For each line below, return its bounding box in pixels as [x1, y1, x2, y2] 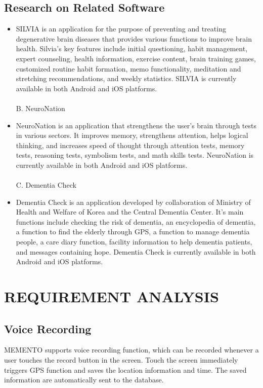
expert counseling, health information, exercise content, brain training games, [16, 53, 256, 63]
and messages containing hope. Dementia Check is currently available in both [16, 246, 256, 257]
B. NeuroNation [16, 102, 65, 113]
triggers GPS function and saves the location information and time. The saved [4, 364, 247, 375]
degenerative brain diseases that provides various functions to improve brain [16, 33, 252, 44]
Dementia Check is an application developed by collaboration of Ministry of [16, 196, 251, 207]
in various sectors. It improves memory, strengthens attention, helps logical [16, 130, 248, 140]
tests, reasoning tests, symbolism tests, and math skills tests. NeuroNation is [16, 150, 254, 160]
